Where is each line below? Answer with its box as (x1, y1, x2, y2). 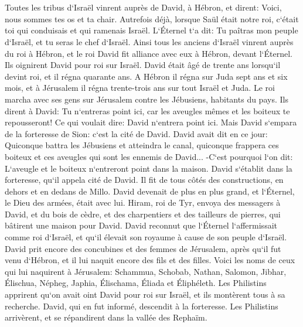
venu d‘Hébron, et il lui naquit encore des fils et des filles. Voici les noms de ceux (5, 254, 295, 266)
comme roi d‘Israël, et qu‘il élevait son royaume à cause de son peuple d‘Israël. (5, 231, 287, 243)
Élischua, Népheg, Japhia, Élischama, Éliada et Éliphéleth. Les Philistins (5, 277, 267, 289)
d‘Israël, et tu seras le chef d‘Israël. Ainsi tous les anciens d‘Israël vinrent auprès (5, 35, 294, 47)
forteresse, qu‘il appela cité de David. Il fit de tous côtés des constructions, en (5, 173, 284, 186)
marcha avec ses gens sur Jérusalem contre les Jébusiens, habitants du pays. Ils (5, 93, 288, 105)
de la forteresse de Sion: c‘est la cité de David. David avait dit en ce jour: (5, 127, 268, 139)
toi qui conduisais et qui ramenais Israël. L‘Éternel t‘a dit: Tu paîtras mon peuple (5, 24, 298, 36)
